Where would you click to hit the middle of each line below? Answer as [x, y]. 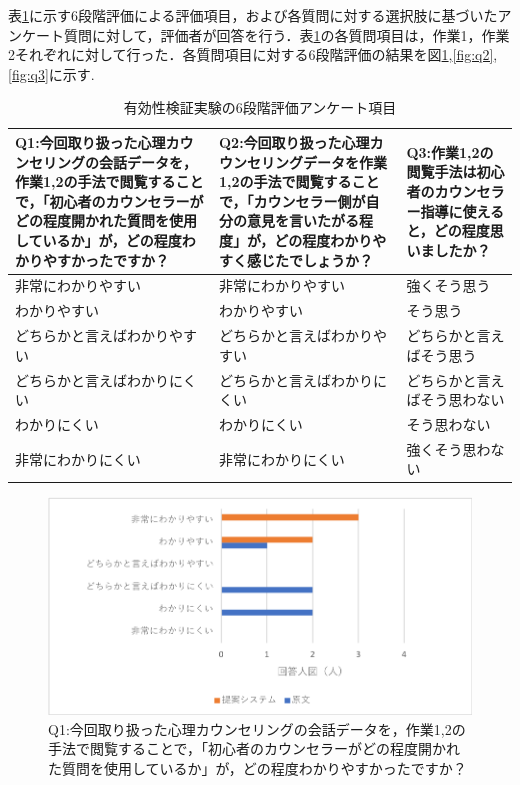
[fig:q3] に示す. [51, 73]
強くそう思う [448, 285]
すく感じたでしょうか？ [296, 259]
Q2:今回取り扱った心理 [294, 141]
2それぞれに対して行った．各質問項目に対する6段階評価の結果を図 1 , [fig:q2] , [253, 54]
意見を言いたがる [302, 220]
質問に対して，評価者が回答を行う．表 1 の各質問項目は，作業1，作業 [286, 34]
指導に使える [462, 210]
